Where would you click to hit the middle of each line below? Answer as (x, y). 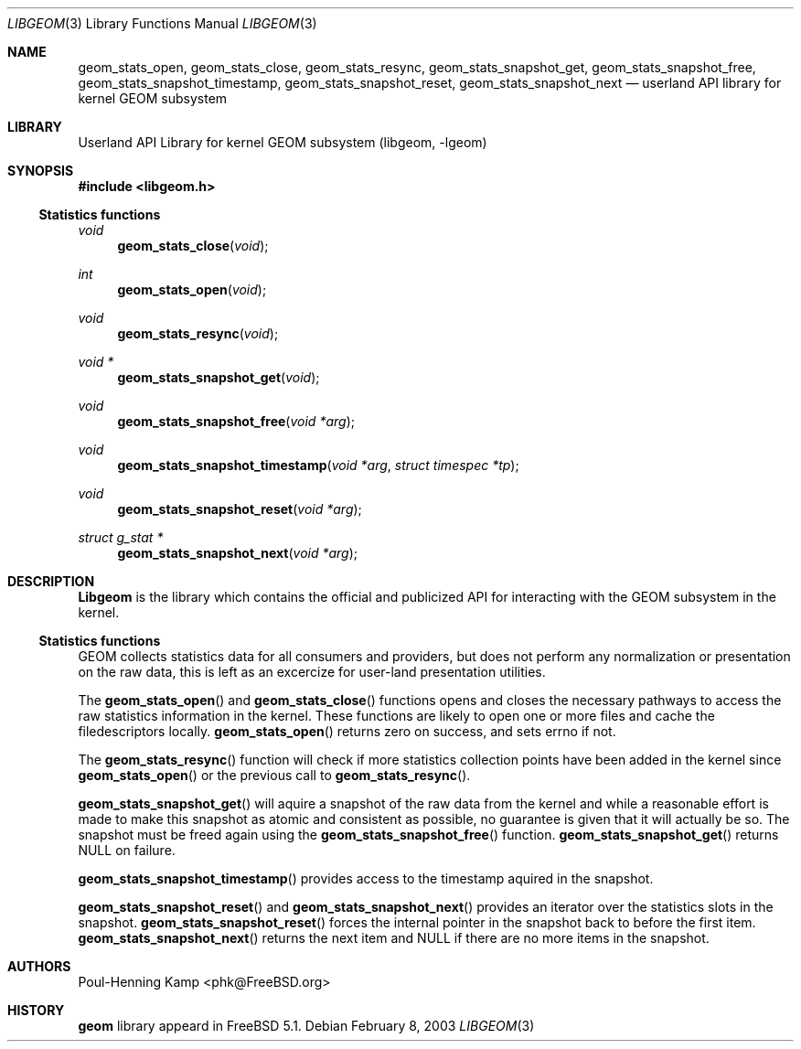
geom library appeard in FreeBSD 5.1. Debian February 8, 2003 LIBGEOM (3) (306, 1026)
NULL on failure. (127, 850)
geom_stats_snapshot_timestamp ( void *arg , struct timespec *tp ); (318, 465)
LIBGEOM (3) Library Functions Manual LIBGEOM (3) (162, 23)
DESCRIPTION (51, 581)
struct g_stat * (121, 537)
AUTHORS (39, 966)
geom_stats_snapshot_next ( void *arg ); (238, 553)
